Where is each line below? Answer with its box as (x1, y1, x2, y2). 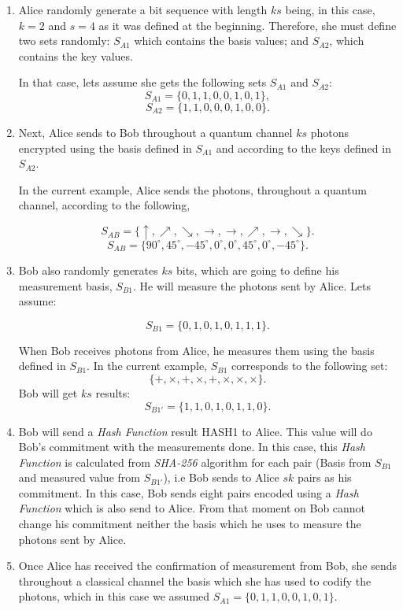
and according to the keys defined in (216, 139, 391, 156)
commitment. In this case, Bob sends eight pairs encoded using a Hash (18, 484, 359, 501)
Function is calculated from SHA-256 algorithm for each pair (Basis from (18, 453, 372, 470)
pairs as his (297, 469, 352, 486)
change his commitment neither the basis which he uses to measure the (18, 516, 361, 532)
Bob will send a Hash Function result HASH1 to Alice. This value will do (18, 423, 372, 439)
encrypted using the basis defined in (18, 139, 192, 156)
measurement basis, (18, 277, 113, 294)
